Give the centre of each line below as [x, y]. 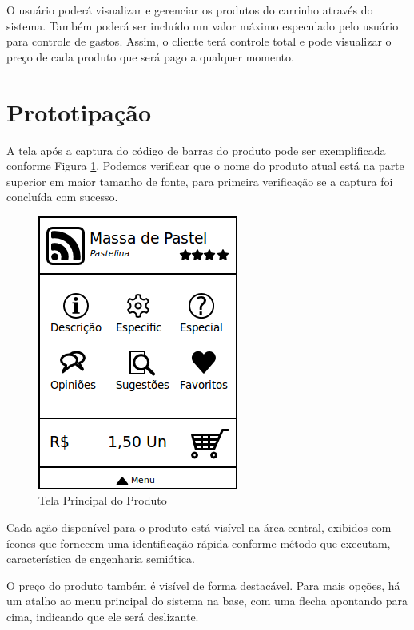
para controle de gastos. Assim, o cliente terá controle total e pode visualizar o [199, 41]
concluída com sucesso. [62, 197]
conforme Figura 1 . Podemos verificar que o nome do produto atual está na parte [205, 166]
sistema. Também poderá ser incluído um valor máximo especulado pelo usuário [203, 25]
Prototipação [79, 111]
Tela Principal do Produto [103, 500]
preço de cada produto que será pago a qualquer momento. [150, 56]
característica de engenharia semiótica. [101, 559]
